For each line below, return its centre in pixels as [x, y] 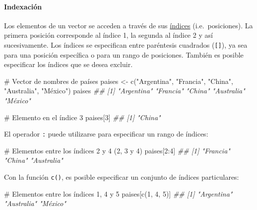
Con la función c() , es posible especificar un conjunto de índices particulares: [122, 177]
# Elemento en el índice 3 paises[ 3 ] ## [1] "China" [82, 117]
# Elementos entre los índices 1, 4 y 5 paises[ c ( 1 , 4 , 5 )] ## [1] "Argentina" [118, 193]
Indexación [23, 6]
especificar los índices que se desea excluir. [68, 64]
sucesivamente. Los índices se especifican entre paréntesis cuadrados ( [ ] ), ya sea [126, 44]
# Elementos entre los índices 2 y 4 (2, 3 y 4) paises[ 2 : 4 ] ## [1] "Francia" [117, 150]
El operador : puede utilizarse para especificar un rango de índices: [106, 134]
